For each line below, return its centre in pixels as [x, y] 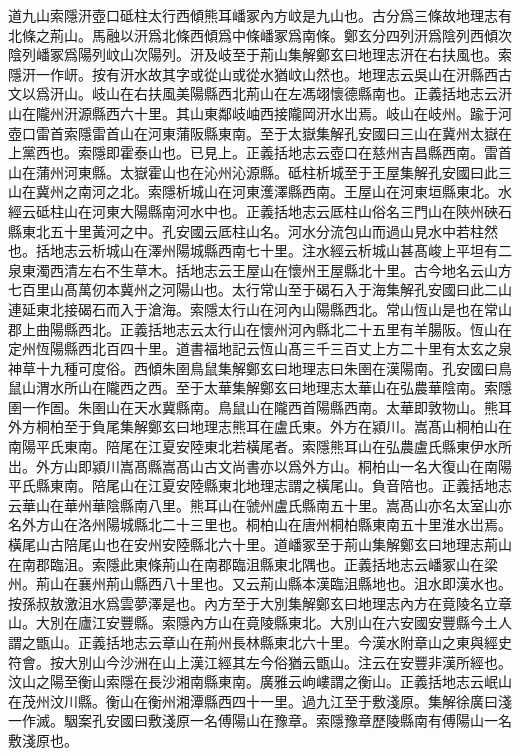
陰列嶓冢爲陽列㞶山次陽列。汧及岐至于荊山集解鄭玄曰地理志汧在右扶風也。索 [260, 54]
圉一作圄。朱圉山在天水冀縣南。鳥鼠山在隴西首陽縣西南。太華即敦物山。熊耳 [260, 406]
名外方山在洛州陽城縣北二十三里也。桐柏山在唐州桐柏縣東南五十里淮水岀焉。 [260, 524]
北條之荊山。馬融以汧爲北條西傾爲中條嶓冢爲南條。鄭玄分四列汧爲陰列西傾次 [260, 34]
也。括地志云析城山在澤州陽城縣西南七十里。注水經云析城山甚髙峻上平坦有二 [260, 250]
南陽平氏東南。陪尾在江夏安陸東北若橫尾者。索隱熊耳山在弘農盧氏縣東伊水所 [260, 446]
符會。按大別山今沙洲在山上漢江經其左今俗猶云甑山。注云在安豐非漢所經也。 [260, 661]
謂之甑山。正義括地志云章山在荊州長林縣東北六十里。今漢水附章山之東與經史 [260, 642]
